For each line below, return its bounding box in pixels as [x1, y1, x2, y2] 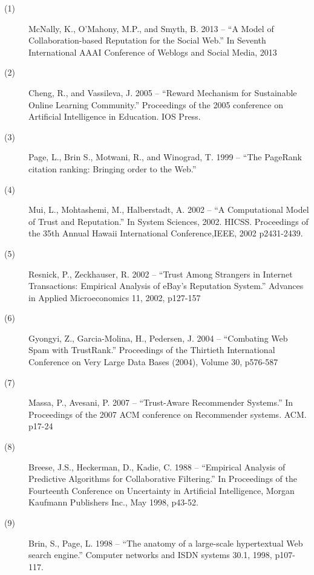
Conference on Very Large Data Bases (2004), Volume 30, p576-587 [28, 356, 278, 368]
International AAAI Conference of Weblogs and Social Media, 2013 [28, 45, 277, 58]
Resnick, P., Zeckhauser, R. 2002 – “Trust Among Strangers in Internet [28, 267, 293, 280]
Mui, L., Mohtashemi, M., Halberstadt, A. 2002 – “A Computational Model [28, 203, 309, 216]
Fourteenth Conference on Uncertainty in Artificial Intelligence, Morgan [28, 484, 295, 496]
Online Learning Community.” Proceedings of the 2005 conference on [28, 98, 283, 111]
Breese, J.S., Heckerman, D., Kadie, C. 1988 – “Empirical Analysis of [28, 460, 286, 473]
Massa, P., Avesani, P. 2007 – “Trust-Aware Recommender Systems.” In [28, 396, 293, 409]
